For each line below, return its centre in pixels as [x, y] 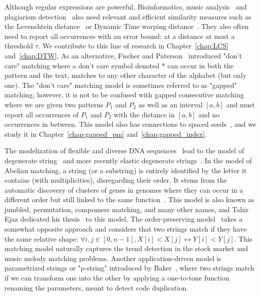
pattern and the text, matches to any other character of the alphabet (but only [126, 75]
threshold [19, 46]
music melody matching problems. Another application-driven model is [113, 258]
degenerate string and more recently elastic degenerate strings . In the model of [128, 160]
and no [209, 114]
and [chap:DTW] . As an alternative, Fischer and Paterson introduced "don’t [123, 55]
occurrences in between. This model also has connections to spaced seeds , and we [130, 124]
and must [241, 104]
